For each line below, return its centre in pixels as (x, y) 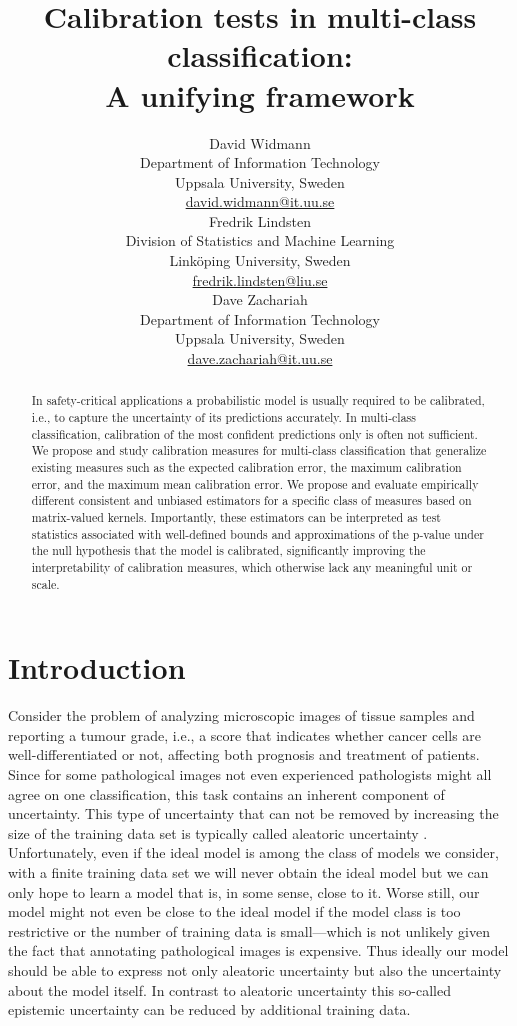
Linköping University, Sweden (260, 260)
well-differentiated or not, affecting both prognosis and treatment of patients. (244, 754)
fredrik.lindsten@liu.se (260, 279)
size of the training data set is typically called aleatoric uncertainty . (218, 832)
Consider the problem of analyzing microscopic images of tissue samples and (241, 715)
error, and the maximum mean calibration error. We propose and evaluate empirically (255, 483)
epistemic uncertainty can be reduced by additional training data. (209, 1009)
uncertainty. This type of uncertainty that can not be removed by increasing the (253, 813)
